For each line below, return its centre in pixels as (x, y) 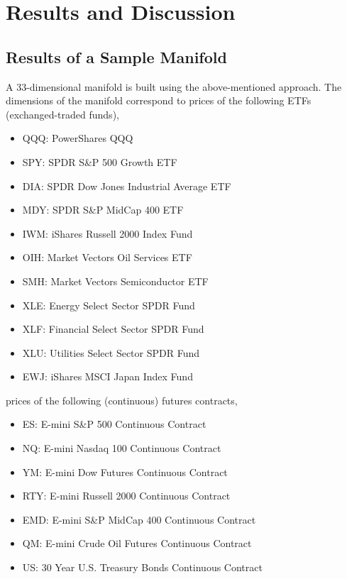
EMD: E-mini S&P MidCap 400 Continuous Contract (139, 519)
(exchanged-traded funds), (62, 114)
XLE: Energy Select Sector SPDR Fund (109, 305)
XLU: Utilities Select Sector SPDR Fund (111, 352)
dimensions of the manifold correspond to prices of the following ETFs (159, 100)
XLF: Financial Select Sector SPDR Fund (113, 329)
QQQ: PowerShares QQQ (78, 138)
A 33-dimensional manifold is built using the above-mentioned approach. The (174, 86)
